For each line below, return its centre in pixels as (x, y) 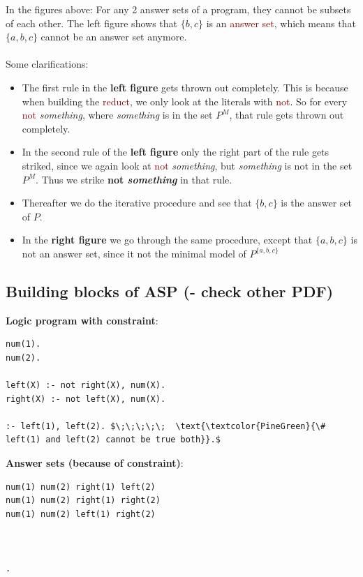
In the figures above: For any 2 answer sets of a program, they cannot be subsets (178, 9)
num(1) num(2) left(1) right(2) (81, 514)
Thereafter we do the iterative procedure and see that (137, 203)
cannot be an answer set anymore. (114, 37)
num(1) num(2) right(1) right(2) (83, 501)
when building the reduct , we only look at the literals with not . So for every (185, 101)
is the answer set (317, 203)
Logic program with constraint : (82, 320)
